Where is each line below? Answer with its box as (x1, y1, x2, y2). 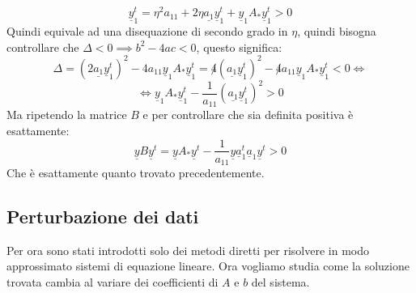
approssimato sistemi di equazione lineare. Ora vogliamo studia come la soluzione (6, 257, 410, 274)
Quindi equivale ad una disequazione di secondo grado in (6, 23, 288, 40)
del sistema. (251, 274, 310, 291)
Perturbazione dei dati (6, 204, 199, 229)
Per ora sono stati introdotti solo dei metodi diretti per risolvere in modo (6, 241, 370, 258)
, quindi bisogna (297, 23, 376, 40)
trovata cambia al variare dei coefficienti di (6, 274, 219, 291)
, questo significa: (196, 38, 282, 55)
